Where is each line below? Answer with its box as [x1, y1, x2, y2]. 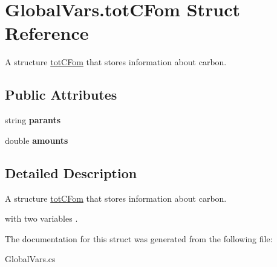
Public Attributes [5, 85, 117, 104]
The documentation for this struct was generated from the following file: [5, 232, 273, 245]
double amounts [5, 133, 68, 146]
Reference [5, 21, 89, 45]
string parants [5, 114, 61, 126]
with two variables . [5, 212, 78, 225]
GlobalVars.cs [5, 253, 56, 265]
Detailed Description [5, 163, 137, 182]
